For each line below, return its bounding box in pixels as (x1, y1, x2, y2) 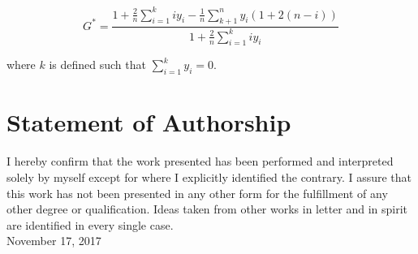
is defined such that (49, 56, 146, 73)
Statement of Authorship (6, 105, 291, 139)
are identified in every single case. (6, 216, 174, 233)
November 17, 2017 (6, 232, 101, 249)
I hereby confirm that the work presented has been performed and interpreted (6, 153, 394, 170)
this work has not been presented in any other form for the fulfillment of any (6, 184, 388, 201)
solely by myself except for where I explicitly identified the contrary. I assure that (6, 168, 412, 185)
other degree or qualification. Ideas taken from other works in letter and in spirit (6, 200, 408, 217)
